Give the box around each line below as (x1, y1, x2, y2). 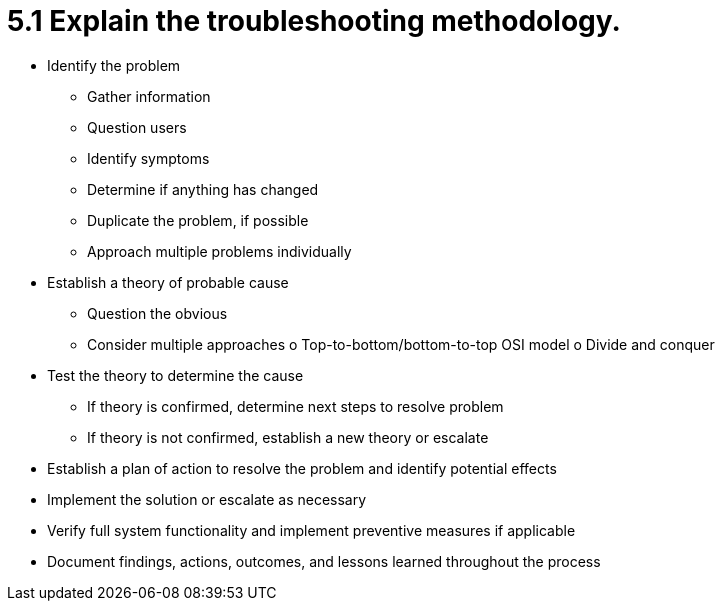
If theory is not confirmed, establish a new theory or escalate (87, 428, 489, 446)
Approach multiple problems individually (87, 242, 352, 260)
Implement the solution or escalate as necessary (47, 490, 367, 508)
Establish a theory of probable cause (47, 273, 289, 291)
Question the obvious (87, 304, 228, 322)
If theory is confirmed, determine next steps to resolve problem (87, 397, 504, 415)
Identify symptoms (87, 149, 210, 167)
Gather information (87, 87, 211, 105)
